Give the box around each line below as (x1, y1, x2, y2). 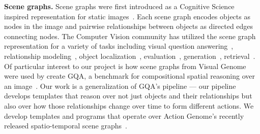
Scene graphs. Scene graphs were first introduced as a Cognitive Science (4, 1, 235, 11)
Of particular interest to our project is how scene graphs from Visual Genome (4, 60, 246, 71)
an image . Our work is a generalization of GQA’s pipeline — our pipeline (4, 80, 236, 91)
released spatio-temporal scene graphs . (4, 120, 127, 131)
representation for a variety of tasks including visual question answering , (4, 41, 234, 51)
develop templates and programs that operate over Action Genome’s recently (4, 110, 244, 121)
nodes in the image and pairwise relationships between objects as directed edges (4, 21, 253, 31)
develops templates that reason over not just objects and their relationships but (4, 90, 252, 101)
